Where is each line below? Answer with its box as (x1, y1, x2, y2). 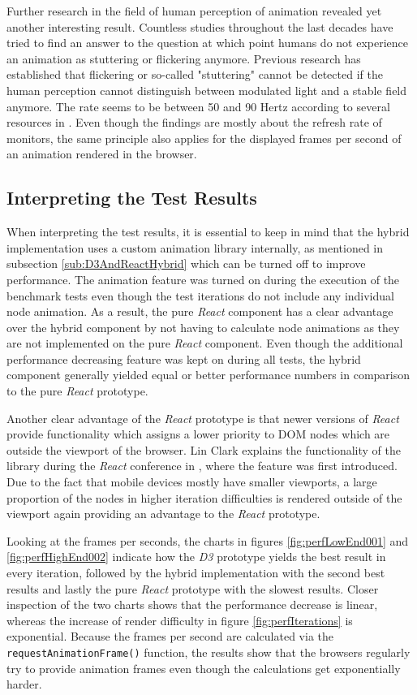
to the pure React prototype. (6, 382, 148, 399)
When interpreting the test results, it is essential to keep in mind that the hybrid (6, 223, 410, 240)
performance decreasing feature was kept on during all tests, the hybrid (6, 350, 361, 367)
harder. (6, 676, 42, 693)
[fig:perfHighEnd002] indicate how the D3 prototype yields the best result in (6, 548, 386, 565)
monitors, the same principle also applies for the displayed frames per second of (6, 129, 402, 146)
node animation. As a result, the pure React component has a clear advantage (6, 303, 393, 320)
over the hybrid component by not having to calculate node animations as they (6, 318, 400, 335)
